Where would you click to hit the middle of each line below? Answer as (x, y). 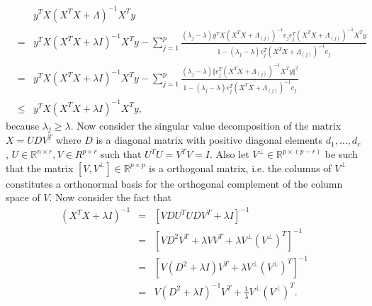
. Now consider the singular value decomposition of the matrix (206, 125)
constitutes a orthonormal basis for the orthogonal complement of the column (174, 183)
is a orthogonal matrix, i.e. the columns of (240, 168)
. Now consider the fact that (110, 197)
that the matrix (40, 168)
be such (341, 154)
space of (23, 197)
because (23, 125)
